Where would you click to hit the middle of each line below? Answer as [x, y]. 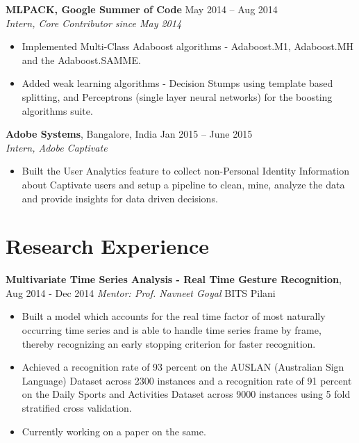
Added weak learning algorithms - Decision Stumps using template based [177, 83]
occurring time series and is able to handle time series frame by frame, [172, 330]
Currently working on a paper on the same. [114, 431]
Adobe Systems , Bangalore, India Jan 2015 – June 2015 [129, 134]
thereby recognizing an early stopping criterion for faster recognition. [169, 343]
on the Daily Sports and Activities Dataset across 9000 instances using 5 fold [186, 394]
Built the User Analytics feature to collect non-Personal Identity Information [186, 171]
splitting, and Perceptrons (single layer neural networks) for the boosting [177, 96]
